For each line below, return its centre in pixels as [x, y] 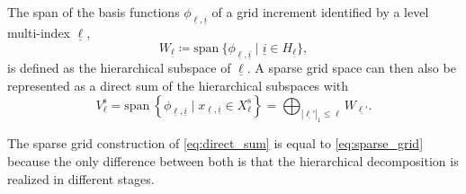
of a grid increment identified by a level [320, 12]
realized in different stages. [81, 178]
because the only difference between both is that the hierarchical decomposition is [233, 160]
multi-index [39, 33]
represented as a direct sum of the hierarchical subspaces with [178, 85]
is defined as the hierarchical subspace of [119, 68]
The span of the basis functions [94, 12]
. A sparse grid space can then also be [351, 68]
